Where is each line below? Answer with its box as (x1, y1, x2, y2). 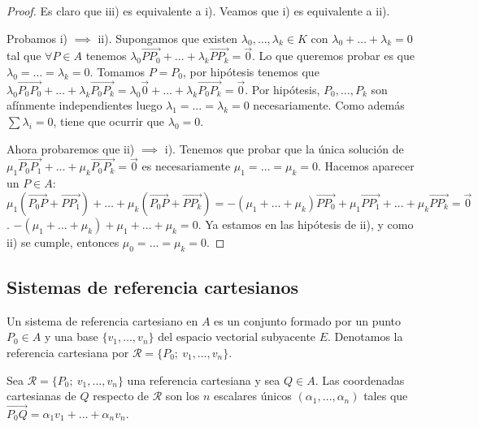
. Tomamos (89, 63, 145, 80)
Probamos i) (7, 29, 67, 46)
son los (165, 387, 200, 404)
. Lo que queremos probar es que (252, 47, 415, 64)
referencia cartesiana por (7, 343, 129, 360)
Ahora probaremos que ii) (7, 140, 135, 157)
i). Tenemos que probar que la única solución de (164, 140, 404, 157)
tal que (7, 47, 41, 64)
